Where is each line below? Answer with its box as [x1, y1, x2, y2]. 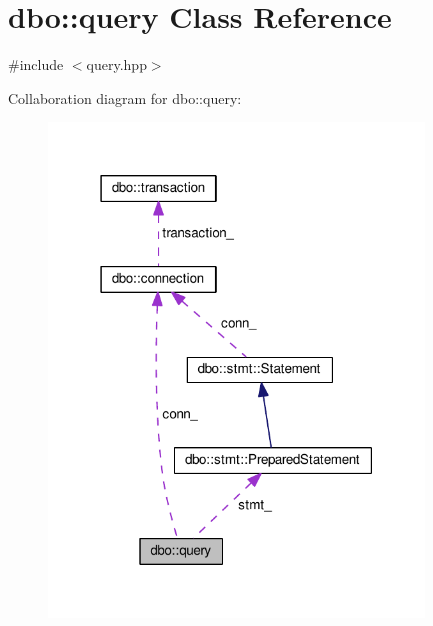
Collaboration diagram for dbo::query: [8, 87, 242, 108]
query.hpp [86, 54, 147, 75]
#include [8, 54, 64, 75]
